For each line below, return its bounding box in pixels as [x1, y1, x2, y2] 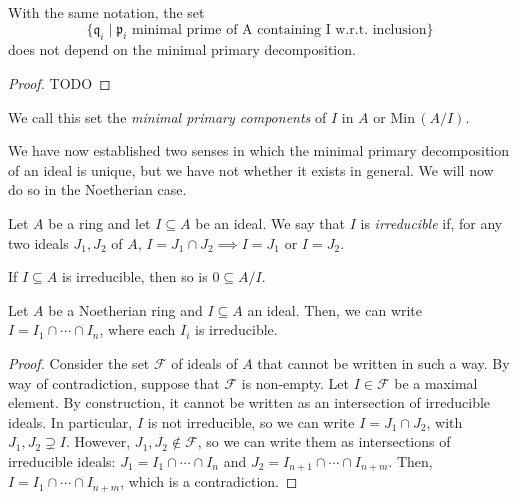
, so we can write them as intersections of [197, 431, 451, 452]
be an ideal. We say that [195, 212, 346, 233]
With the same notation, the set [8, 2, 205, 22]
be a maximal [394, 372, 478, 393]
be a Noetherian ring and [48, 299, 203, 320]
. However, [66, 431, 131, 452]
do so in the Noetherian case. [8, 179, 187, 200]
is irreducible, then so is [61, 266, 208, 287]
